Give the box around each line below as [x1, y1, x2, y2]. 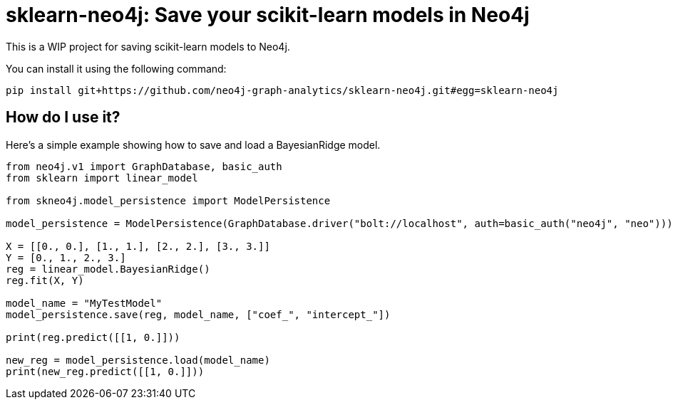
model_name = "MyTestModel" [6, 297, 163, 309]
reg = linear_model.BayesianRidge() [6, 263, 210, 275]
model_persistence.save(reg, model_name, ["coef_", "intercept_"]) [6, 308, 391, 320]
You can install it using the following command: [6, 62, 227, 75]
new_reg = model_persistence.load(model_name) [6, 354, 270, 366]
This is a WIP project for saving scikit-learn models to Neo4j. [6, 40, 290, 53]
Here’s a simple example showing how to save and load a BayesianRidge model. [6, 138, 381, 151]
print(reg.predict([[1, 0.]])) [6, 331, 180, 343]
